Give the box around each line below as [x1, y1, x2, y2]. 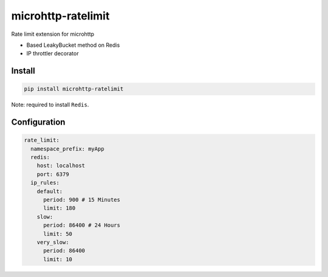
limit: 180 [43, 205, 76, 212]
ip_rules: [30, 179, 60, 186]
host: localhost [36, 162, 85, 169]
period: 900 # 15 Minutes [43, 196, 121, 203]
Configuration [11, 117, 66, 128]
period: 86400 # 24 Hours [43, 222, 121, 229]
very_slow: [36, 239, 69, 245]
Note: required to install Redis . [11, 101, 89, 109]
